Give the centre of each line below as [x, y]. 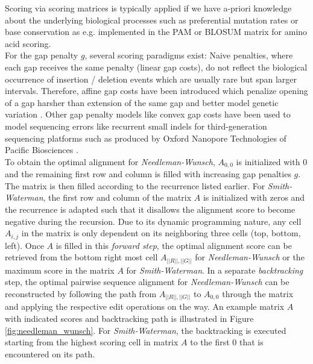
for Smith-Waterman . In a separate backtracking [215, 270]
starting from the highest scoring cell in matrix [92, 342]
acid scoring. [28, 43]
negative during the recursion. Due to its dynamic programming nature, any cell [153, 221]
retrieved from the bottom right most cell [81, 257]
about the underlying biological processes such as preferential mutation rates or [152, 20]
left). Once [24, 245]
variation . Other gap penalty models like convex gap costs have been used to [148, 114]
